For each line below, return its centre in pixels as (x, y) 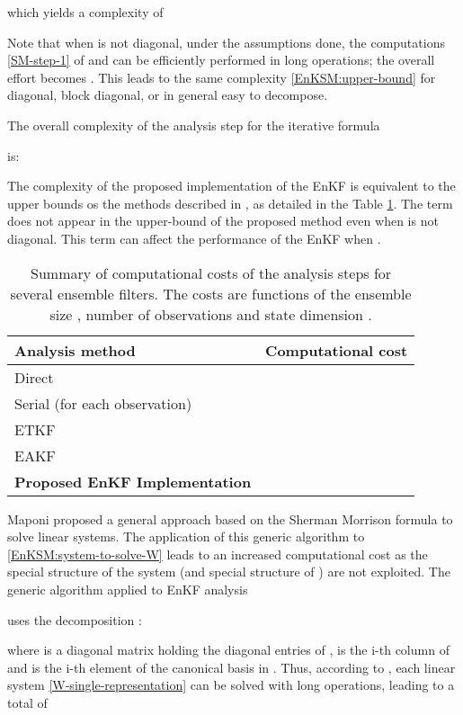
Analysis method (75, 350)
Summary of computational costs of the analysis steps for (211, 273)
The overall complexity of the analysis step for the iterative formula (194, 125)
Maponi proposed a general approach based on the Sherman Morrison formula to (230, 518)
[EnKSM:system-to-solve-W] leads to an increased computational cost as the (218, 554)
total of (27, 702)
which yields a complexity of (85, 12)
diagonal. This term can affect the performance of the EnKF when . (194, 238)
